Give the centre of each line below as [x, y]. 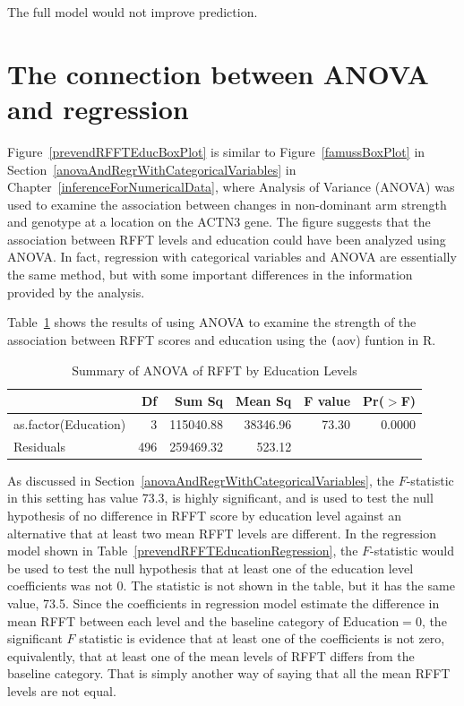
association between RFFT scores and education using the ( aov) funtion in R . [222, 339]
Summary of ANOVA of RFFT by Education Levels [215, 370]
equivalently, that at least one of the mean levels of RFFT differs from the [211, 655]
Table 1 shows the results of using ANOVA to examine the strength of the [212, 322]
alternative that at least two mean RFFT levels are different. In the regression [222, 533]
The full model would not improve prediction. [133, 12]
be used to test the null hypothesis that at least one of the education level [211, 568]
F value [327, 401]
